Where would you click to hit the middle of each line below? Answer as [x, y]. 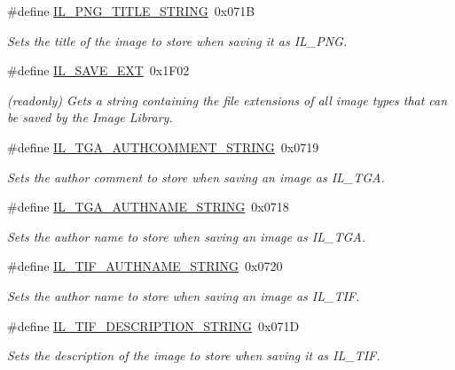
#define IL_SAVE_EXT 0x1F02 [98, 70]
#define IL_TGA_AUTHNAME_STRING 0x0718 [148, 207]
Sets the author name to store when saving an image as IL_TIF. [184, 295]
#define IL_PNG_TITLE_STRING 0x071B [131, 11]
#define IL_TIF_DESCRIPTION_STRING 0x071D [153, 325]
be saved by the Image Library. [90, 117]
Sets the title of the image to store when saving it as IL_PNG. [177, 40]
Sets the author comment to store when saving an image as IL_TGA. [196, 177]
